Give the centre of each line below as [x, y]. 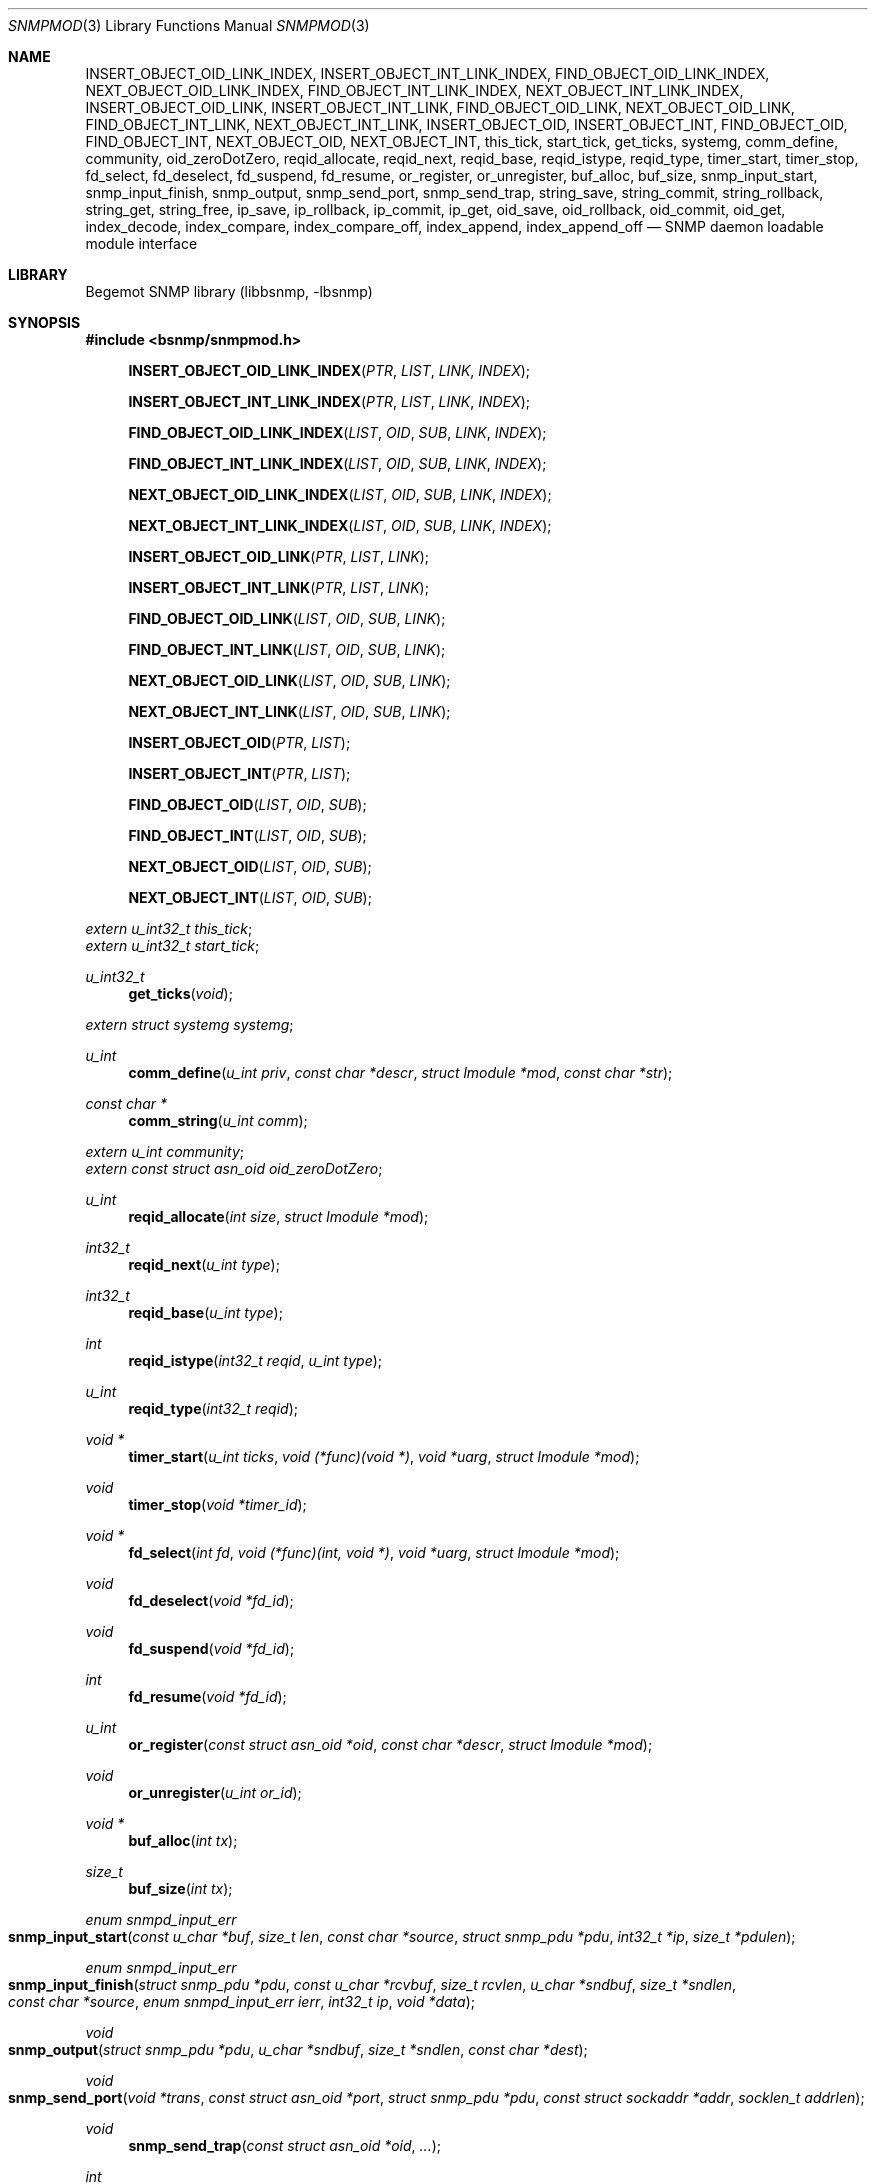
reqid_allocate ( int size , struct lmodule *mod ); [278, 1216]
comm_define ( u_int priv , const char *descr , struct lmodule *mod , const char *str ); [400, 1072]
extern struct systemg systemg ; [189, 1024]
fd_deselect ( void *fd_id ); [211, 1600]
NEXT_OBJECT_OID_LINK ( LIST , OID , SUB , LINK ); [289, 680]
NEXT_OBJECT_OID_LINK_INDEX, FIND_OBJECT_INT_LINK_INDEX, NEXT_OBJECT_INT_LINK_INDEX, [414, 90]
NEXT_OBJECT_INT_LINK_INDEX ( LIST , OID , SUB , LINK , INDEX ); [340, 525]
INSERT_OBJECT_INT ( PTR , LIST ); [239, 773]
